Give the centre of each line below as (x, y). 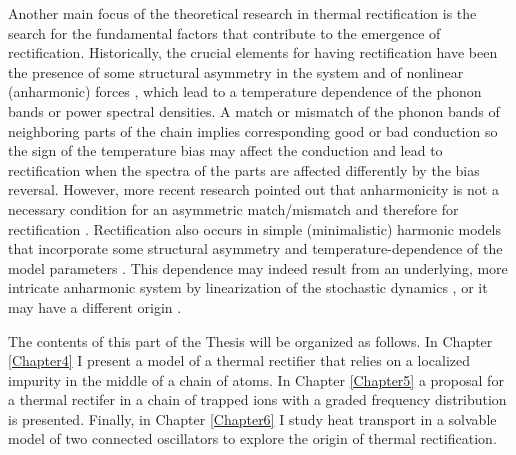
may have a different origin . (95, 306)
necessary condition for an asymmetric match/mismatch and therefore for (233, 208)
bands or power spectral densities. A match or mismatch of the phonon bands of (254, 110)
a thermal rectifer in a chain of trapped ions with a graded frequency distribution (257, 399)
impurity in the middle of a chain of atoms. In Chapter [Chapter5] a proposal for (256, 379)
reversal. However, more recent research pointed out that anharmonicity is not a (253, 189)
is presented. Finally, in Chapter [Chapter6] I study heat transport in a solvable (252, 418)
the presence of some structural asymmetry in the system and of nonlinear (236, 71)
